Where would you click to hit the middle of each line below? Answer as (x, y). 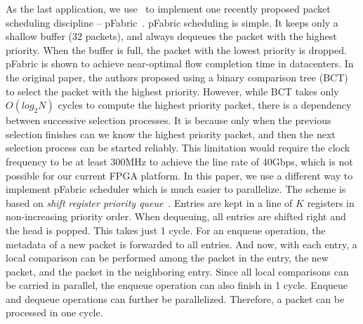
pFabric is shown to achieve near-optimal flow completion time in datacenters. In (180, 63)
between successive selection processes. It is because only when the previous (169, 120)
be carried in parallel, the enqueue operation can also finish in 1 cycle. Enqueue (177, 285)
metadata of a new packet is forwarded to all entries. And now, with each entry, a (181, 244)
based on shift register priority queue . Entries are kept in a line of (149, 202)
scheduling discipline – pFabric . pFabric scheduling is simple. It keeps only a (172, 22)
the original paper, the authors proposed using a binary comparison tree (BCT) (177, 77)
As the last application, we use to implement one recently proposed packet (168, 8)
